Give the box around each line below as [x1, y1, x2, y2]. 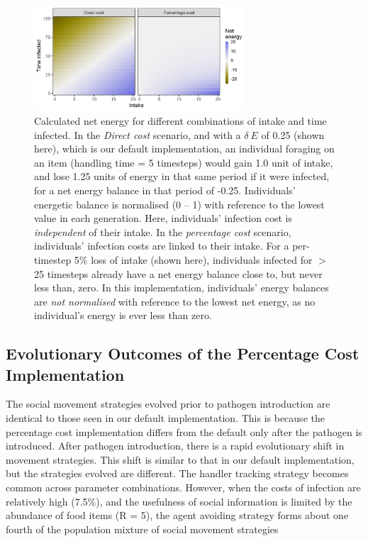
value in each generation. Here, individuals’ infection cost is [34, 211, 292, 225]
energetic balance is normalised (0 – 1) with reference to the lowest [34, 196, 325, 211]
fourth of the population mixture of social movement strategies [6, 521, 279, 536]
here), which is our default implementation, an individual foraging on [34, 141, 335, 156]
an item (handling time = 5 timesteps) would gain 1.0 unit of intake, [34, 155, 333, 169]
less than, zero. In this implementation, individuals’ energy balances [34, 280, 329, 295]
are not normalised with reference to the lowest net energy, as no [34, 294, 316, 308]
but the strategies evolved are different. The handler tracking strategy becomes [6, 466, 349, 481]
